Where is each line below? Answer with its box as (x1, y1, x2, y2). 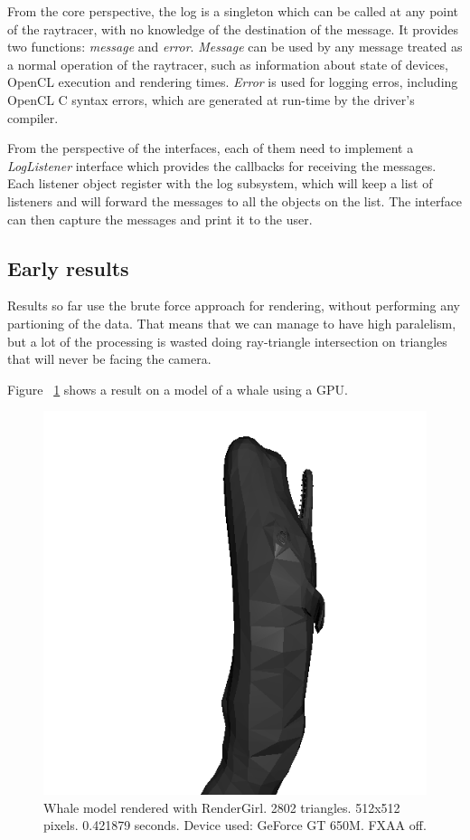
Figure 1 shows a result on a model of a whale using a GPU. (7, 379, 348, 398)
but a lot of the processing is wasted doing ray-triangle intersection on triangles (7, 331, 447, 350)
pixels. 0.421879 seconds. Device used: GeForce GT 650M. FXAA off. (43, 816, 427, 835)
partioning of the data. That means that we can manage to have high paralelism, (7, 313, 456, 332)
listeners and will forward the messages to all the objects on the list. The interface (7, 191, 463, 210)
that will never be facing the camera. (7, 349, 211, 368)
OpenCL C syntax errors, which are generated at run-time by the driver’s (7, 90, 415, 109)
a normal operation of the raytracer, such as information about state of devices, (7, 54, 448, 73)
